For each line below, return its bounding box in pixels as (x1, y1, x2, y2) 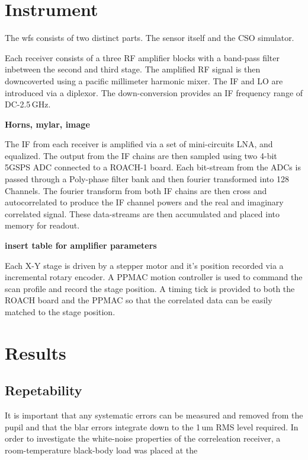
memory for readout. (5, 219, 80, 231)
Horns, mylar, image (5, 118, 90, 130)
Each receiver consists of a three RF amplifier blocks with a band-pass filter (5, 51, 280, 64)
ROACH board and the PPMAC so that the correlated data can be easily (5, 294, 272, 306)
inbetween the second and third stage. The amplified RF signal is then (5, 63, 261, 75)
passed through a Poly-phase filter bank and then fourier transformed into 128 (5, 173, 289, 185)
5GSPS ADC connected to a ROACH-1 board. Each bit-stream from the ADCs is (5, 161, 301, 173)
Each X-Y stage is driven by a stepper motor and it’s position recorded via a (5, 259, 284, 271)
